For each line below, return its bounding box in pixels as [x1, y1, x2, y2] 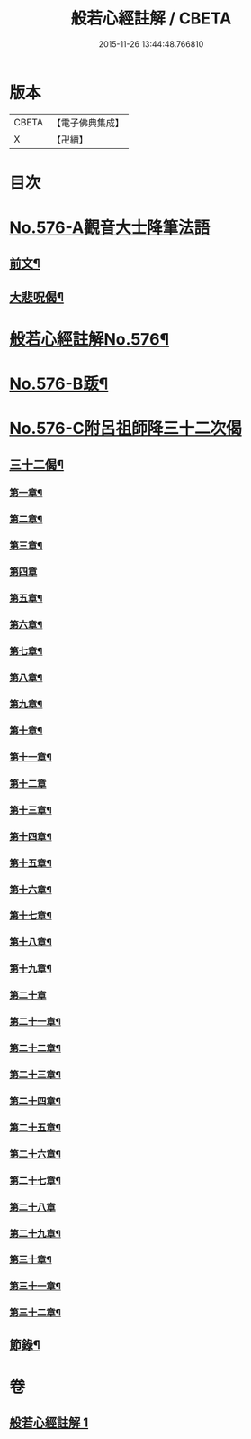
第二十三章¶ [9, 1068, 61, 1081]
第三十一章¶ [9, 1280, 61, 1293]
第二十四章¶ [9, 1094, 61, 1107]
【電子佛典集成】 [51, 116, 124, 129]
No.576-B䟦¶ [9, 374, 109, 394]
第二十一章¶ [9, 1016, 61, 1029]
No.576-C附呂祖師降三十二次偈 [9, 419, 242, 438]
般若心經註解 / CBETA [70, 8, 232, 29]
